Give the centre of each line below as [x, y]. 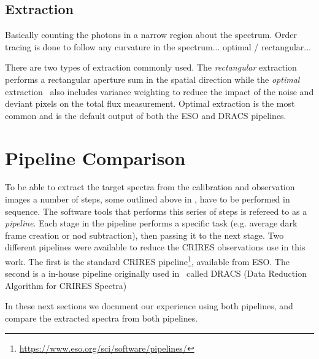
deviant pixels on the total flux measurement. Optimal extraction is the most [150, 103]
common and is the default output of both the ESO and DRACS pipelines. [146, 115]
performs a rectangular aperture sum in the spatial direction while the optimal [152, 79]
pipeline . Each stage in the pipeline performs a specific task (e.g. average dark [151, 223]
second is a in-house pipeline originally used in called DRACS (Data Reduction [156, 273]
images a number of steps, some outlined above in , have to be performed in [148, 199]
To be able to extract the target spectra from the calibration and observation [150, 187]
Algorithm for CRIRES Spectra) [66, 285]
